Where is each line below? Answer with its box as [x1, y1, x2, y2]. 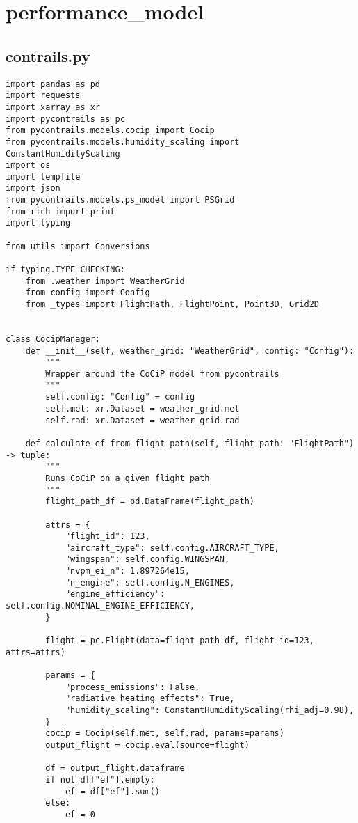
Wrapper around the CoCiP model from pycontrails [45, 368, 279, 379]
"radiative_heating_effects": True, [65, 693, 235, 704]
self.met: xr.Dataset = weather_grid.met [45, 403, 240, 414]
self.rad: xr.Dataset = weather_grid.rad [45, 415, 240, 425]
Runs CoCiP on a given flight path [45, 473, 210, 483]
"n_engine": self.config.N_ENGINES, [65, 577, 235, 588]
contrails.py [6, 45, 90, 66]
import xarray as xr [6, 102, 101, 112]
